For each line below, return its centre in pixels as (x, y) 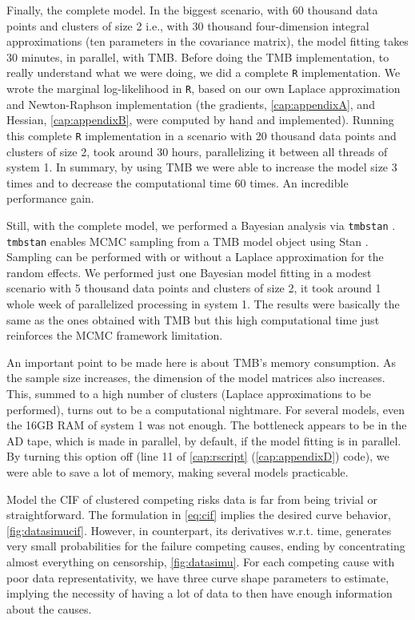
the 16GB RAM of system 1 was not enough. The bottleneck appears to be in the (207, 425)
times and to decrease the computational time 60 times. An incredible (178, 182)
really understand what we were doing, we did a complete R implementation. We (204, 72)
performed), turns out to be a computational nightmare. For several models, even (206, 409)
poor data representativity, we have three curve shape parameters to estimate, (198, 577)
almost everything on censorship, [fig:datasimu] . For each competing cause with (201, 561)
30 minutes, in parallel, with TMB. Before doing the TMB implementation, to (198, 56)
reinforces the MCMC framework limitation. (115, 335)
